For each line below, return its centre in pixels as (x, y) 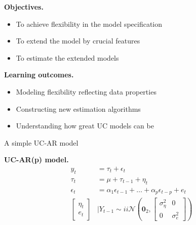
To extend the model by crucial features (78, 41)
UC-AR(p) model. (36, 160)
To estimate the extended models (67, 57)
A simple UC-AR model (41, 142)
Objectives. (24, 7)
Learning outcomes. (39, 75)
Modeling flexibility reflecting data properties (86, 91)
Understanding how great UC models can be (85, 126)
